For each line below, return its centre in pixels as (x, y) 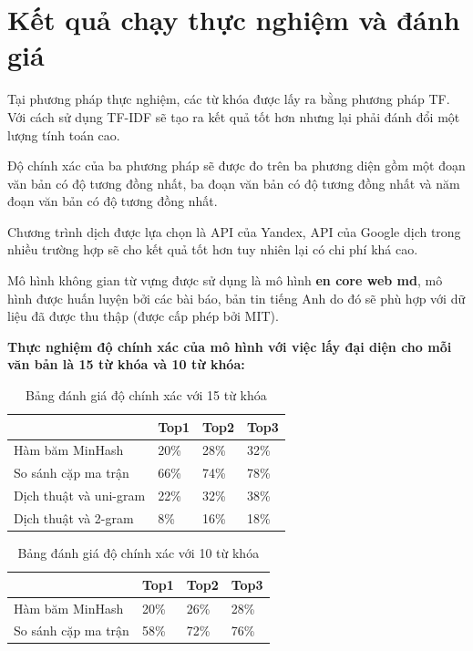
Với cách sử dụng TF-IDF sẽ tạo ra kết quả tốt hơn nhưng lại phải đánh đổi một (234, 116)
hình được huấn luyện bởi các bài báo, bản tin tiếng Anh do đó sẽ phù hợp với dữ (236, 298)
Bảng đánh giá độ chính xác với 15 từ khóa (146, 395)
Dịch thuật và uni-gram (80, 496)
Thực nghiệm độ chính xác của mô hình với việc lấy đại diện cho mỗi (230, 346)
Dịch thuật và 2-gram (74, 518)
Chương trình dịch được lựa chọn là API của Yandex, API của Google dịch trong (234, 231)
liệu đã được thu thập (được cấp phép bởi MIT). (143, 316)
